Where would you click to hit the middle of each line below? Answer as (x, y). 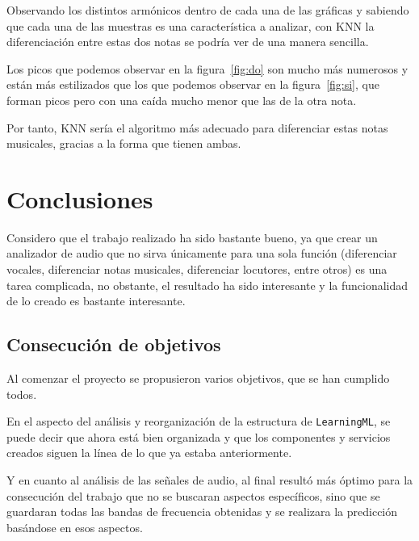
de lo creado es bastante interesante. (96, 301)
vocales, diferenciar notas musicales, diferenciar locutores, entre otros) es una (197, 269)
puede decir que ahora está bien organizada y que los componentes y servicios (199, 436)
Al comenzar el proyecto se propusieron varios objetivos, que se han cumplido (198, 378)
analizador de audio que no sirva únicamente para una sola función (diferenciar (202, 253)
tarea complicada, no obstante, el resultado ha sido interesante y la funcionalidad (207, 285)
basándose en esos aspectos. (75, 527)
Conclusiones (80, 198)
